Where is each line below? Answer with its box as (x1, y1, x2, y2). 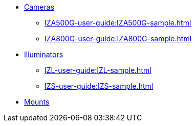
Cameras (24, 3, 55, 11)
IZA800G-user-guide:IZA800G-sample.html (45, 34, 192, 43)
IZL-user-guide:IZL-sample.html (45, 66, 151, 74)
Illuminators (24, 50, 63, 59)
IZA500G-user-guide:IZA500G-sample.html (45, 18, 191, 27)
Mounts (24, 97, 50, 106)
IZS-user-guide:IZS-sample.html (45, 82, 154, 90)
